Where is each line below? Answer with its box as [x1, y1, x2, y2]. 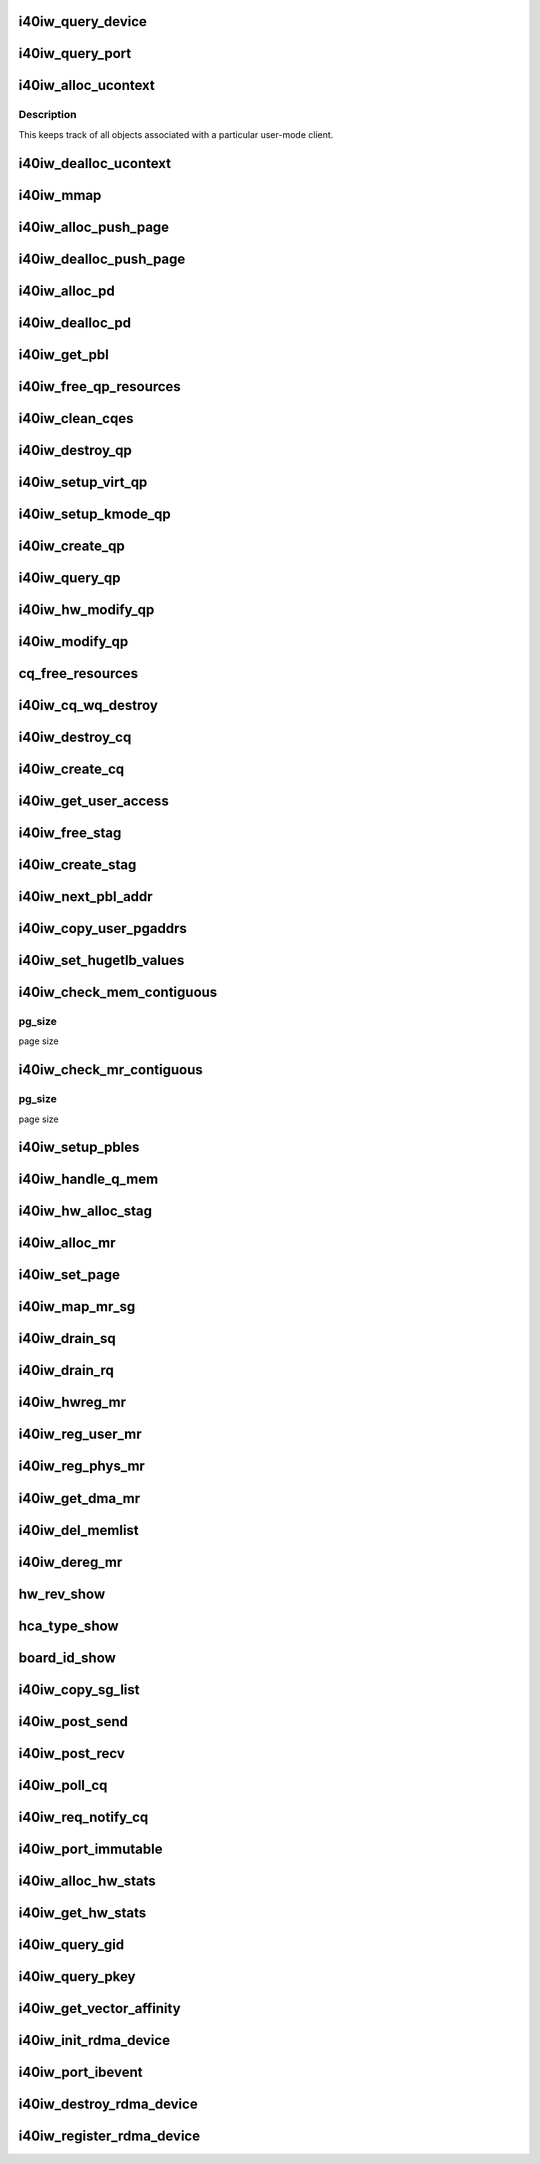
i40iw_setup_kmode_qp [18, 505, 172, 522]
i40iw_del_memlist [18, 1521, 139, 1539]
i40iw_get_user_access [18, 792, 169, 809]
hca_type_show [18, 1617, 119, 1634]
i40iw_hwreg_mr [18, 1394, 127, 1411]
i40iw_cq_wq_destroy [18, 696, 159, 714]
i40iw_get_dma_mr [18, 1490, 141, 1507]
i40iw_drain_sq [18, 1330, 117, 1347]
